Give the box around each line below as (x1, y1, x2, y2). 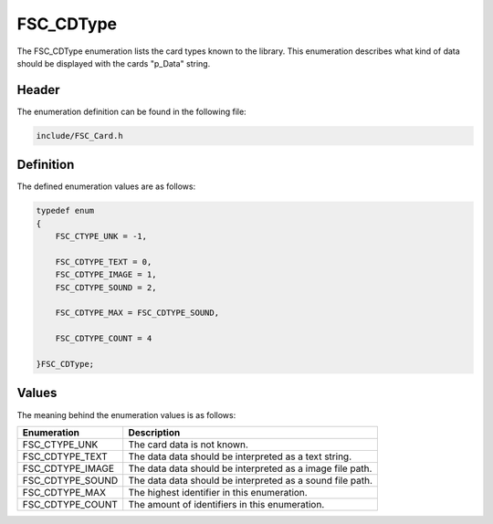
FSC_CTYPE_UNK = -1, (55, 231, 148, 242)
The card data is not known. (128, 438, 248, 451)
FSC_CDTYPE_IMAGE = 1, (55, 269, 157, 280)
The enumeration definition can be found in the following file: (16, 106, 246, 117)
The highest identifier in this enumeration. (128, 486, 308, 498)
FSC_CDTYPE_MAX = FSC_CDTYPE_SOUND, (55, 308, 219, 319)
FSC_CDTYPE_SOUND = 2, (55, 282, 157, 292)
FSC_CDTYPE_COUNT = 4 (55, 333, 152, 344)
